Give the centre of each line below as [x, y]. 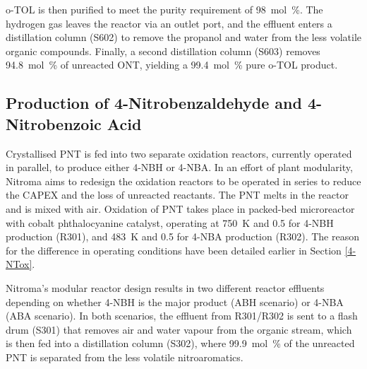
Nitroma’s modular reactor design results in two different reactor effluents [165, 287]
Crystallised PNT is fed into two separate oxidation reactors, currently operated [179, 153]
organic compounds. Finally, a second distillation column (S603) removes [163, 51]
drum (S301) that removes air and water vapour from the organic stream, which [179, 329]
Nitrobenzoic [54, 123]
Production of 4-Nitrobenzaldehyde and [154, 103]
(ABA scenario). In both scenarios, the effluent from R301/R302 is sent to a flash [182, 316]
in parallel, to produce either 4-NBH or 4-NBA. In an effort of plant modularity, [179, 167]
